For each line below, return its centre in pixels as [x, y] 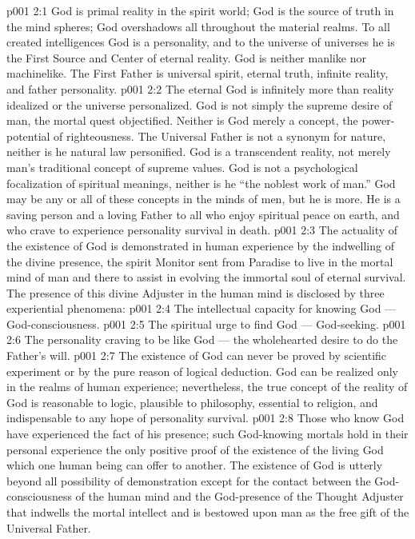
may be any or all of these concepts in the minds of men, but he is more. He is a [204, 199]
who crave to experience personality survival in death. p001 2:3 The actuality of [202, 230]
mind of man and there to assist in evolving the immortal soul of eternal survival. [206, 277]
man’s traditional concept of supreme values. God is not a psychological [182, 167]
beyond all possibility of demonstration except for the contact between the [189, 480]
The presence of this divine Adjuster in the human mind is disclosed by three [196, 292]
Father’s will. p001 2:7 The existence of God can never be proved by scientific [197, 355]
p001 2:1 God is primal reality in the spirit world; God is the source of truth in [200, 10]
